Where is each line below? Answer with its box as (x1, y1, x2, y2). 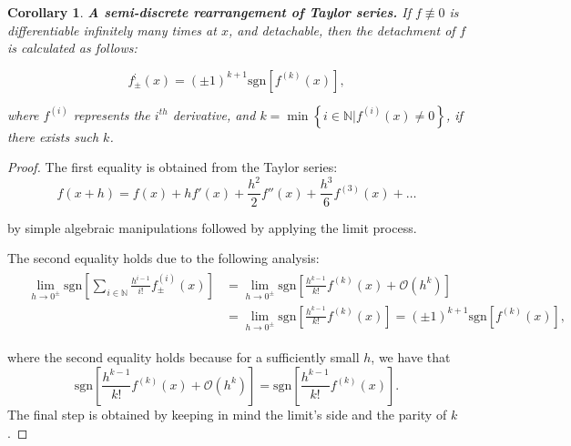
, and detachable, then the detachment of (228, 20, 455, 39)
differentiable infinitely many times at (7, 20, 217, 39)
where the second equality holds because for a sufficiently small (7, 348, 360, 367)
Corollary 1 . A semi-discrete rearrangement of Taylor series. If (7, 3, 412, 21)
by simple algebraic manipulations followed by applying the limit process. (7, 218, 417, 237)
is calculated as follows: (7, 38, 138, 57)
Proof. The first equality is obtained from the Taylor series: (7, 157, 338, 177)
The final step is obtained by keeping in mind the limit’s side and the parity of (7, 404, 447, 423)
